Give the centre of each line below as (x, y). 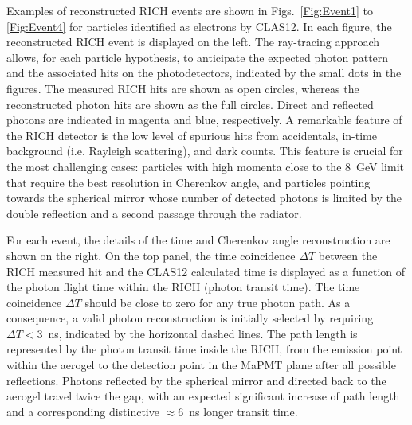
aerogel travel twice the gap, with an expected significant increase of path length (203, 396)
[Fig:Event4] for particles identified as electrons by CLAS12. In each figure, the (199, 26)
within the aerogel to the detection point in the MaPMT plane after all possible (201, 365)
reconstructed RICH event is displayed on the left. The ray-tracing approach (193, 42)
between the (348, 255)
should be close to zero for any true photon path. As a (218, 302)
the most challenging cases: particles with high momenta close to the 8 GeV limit (206, 166)
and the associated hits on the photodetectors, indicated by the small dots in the (204, 73)
